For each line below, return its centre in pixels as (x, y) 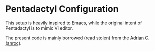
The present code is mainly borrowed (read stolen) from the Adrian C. (77, 38)
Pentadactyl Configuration (62, 9)
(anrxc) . (13, 43)
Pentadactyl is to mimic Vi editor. (39, 28)
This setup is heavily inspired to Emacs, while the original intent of (74, 23)
